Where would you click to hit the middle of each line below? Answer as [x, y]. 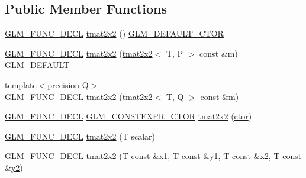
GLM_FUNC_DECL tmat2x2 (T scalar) [80, 136]
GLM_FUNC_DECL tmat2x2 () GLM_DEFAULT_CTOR [114, 33]
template [21, 84]
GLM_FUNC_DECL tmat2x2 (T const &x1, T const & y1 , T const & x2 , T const [153, 156]
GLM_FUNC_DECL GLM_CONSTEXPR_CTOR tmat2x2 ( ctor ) [128, 116]
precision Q [68, 84]
